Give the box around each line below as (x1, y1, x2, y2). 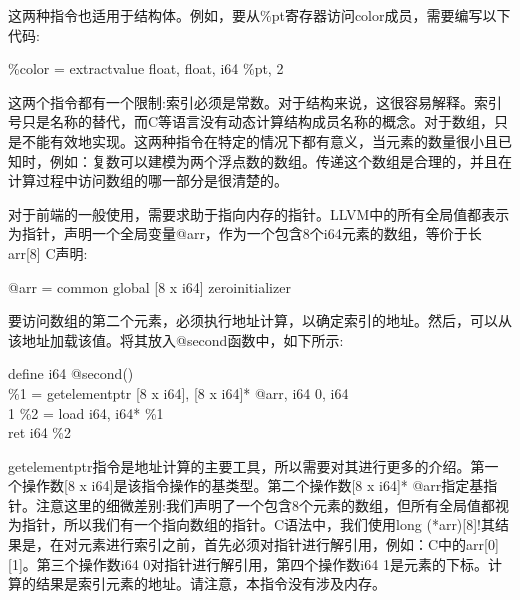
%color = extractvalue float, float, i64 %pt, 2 (8, 58, 284, 79)
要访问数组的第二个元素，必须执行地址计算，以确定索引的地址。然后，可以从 (8, 310, 512, 331)
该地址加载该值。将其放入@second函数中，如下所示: (8, 329, 344, 350)
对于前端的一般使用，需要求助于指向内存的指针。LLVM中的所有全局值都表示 (8, 203, 510, 224)
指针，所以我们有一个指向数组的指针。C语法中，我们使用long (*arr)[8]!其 (21, 514, 495, 535)
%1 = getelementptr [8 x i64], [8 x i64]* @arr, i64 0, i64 (8, 382, 349, 403)
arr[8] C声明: (8, 242, 88, 263)
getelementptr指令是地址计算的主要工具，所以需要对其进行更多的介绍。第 (8, 455, 485, 476)
